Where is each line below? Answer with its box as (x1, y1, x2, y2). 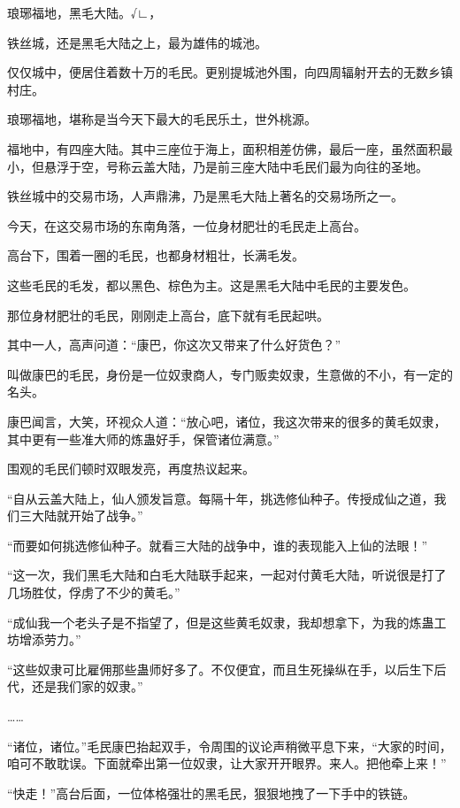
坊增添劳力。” (7, 630, 81, 649)
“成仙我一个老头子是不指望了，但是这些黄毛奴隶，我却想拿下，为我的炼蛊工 (7, 612, 447, 631)
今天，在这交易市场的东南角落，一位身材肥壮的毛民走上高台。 (7, 216, 366, 235)
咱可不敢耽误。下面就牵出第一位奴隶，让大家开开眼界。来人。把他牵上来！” (7, 754, 447, 773)
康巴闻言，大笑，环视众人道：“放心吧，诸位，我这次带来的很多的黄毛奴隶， (7, 412, 447, 430)
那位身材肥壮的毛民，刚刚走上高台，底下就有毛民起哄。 (7, 305, 329, 324)
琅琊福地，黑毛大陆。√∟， (7, 4, 162, 21)
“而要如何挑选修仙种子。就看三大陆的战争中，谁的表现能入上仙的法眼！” (7, 535, 428, 554)
